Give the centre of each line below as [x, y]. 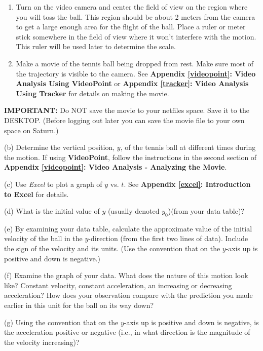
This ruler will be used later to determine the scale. [96, 46]
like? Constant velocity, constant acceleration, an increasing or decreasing [118, 285]
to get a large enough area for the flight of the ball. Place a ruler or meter [131, 27]
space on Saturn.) [31, 130]
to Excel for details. [36, 194]
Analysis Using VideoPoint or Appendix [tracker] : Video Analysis [132, 83]
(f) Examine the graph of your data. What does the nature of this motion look [126, 275]
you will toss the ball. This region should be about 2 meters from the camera [136, 16]
